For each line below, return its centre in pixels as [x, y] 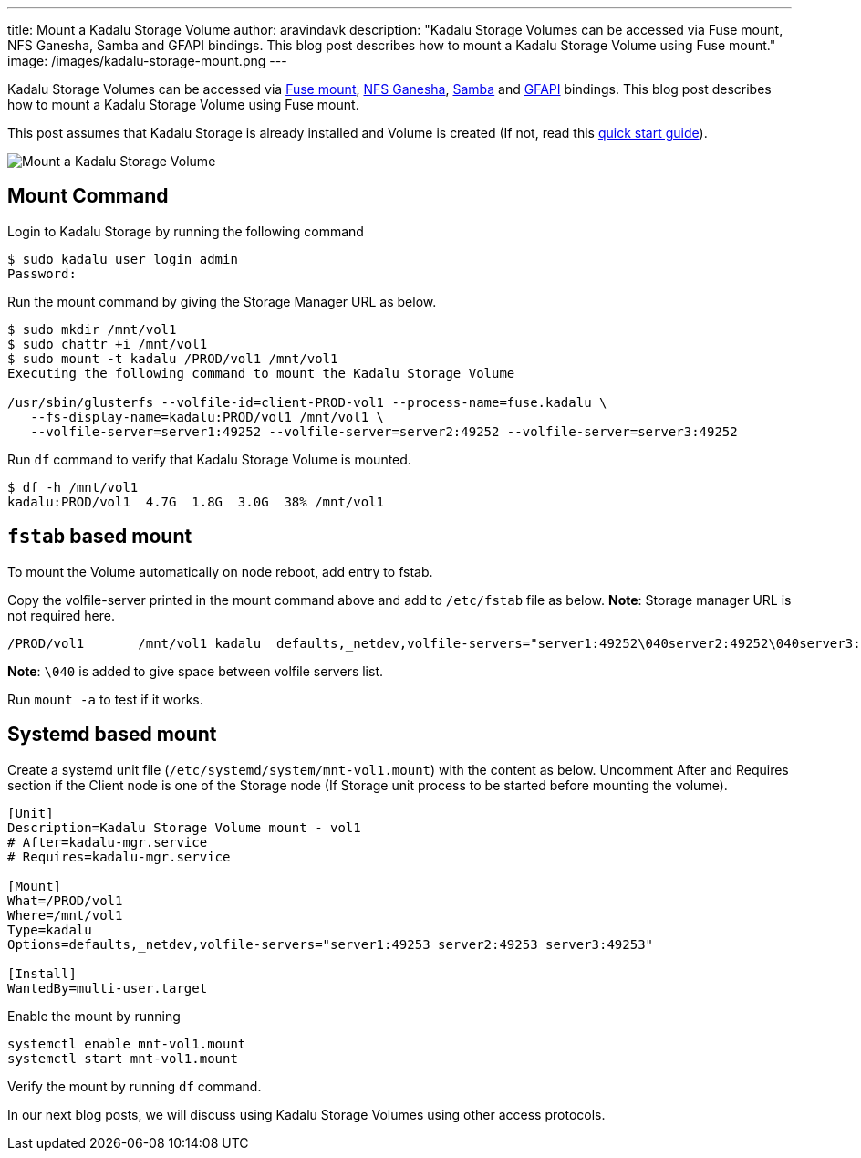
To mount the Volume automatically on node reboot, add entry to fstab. [220, 571]
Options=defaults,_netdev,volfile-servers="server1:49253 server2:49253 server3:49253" [331, 944]
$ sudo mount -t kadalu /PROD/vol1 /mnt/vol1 [173, 358]
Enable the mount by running [94, 1016]
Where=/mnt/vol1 [65, 915]
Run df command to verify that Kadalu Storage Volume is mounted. [209, 459]
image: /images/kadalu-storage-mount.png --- [147, 61]
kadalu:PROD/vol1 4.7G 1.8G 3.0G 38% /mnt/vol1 [196, 501]
